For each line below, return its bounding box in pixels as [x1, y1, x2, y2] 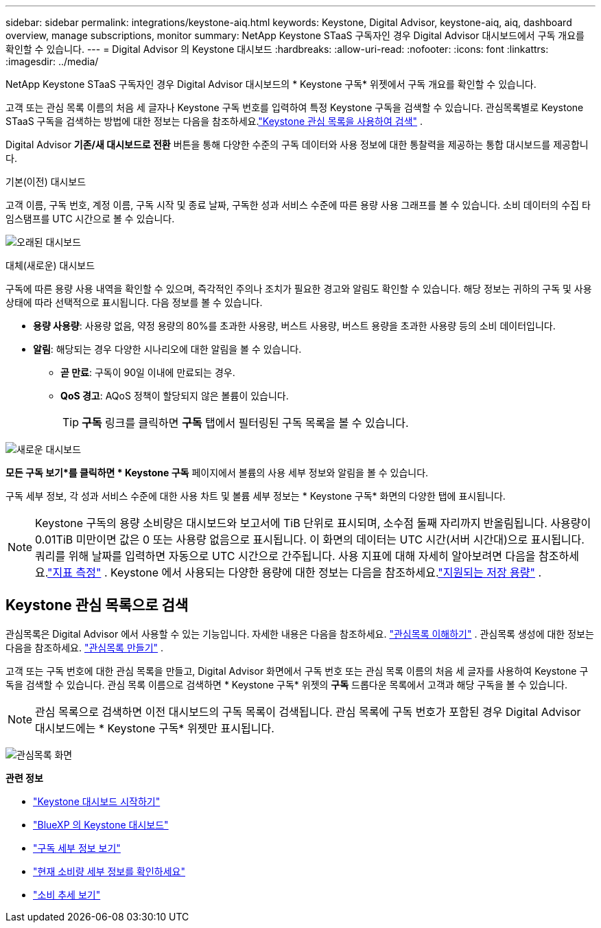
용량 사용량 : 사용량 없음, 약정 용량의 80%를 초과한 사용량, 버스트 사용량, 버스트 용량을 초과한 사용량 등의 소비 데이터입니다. [33, 320, 556, 332]
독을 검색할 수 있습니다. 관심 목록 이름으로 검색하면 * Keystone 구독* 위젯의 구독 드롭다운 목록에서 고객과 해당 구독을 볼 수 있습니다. [5, 678, 568, 691]
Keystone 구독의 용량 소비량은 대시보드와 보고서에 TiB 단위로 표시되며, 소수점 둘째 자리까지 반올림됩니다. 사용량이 [35, 516, 591, 530]
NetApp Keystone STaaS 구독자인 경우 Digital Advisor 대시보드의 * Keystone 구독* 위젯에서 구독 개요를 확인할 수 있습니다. [5, 78, 537, 90]
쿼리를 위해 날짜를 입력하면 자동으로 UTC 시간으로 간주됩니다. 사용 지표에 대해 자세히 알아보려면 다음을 [35, 549, 536, 563]
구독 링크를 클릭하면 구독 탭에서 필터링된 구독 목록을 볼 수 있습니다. [82, 416, 409, 430]
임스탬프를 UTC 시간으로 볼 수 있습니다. [5, 213, 175, 224]
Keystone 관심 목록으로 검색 [5, 596, 189, 614]
